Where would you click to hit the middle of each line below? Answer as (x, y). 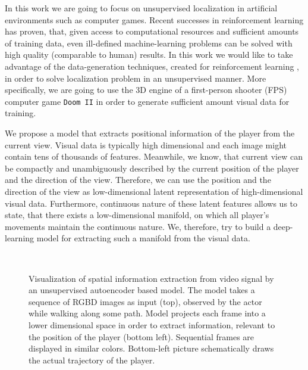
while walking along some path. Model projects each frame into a (147, 313)
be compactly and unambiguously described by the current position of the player (152, 168)
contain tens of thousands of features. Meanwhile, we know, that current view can (154, 156)
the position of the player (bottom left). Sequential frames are (142, 336)
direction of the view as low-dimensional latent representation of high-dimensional (154, 191)
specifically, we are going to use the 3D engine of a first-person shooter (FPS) (146, 90)
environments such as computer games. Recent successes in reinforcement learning (154, 19)
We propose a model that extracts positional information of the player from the (150, 133)
